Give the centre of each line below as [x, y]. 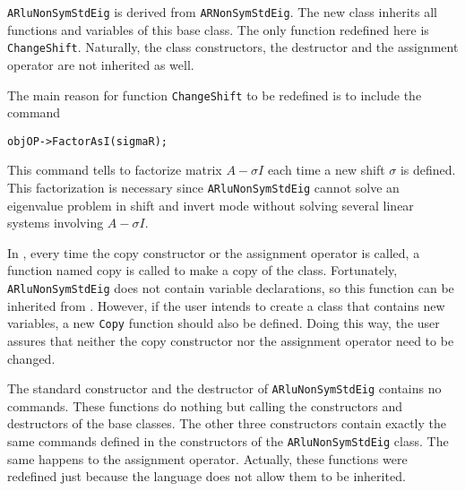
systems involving [56, 223]
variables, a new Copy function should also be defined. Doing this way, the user [224, 323]
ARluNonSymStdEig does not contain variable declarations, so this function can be [231, 288]
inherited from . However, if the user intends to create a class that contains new [226, 305]
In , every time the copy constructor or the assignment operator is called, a [214, 252]
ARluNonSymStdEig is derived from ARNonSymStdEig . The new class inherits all [223, 12]
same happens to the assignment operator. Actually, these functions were [207, 458]
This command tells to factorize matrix [115, 170]
